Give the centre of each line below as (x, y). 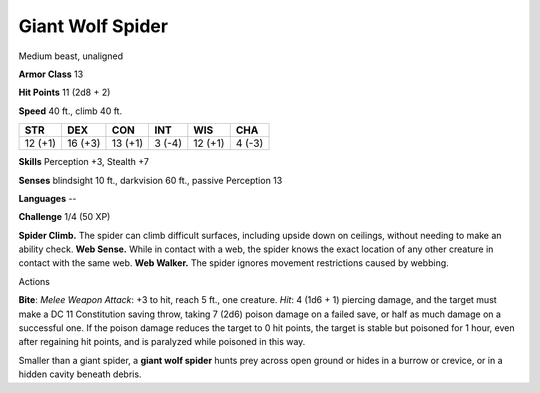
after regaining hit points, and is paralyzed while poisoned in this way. (162, 342)
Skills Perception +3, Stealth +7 (84, 162)
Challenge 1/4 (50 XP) (64, 217)
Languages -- (47, 198)
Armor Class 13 (51, 74)
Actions (34, 281)
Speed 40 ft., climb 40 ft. (70, 111)
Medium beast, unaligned (71, 56)
